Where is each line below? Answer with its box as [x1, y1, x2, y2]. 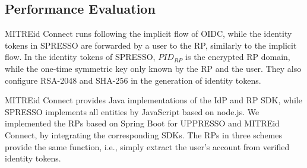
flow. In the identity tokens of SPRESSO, [5, 50, 156, 63]
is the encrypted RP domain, [185, 50, 290, 63]
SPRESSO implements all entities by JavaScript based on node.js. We [5, 105, 259, 118]
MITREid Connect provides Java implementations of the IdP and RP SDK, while [5, 94, 302, 106]
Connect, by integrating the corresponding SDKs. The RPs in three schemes [5, 128, 282, 141]
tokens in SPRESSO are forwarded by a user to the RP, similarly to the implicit [5, 39, 297, 51]
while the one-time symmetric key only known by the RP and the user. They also [5, 62, 302, 74]
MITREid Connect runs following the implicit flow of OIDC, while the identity [5, 27, 292, 40]
